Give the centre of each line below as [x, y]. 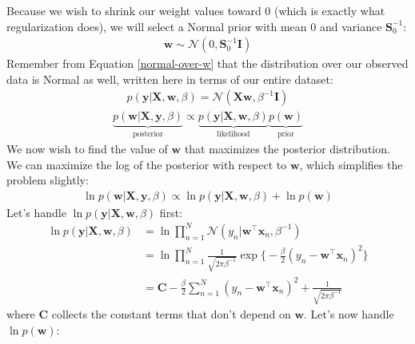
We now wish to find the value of [87, 148]
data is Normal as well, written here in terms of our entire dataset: [170, 79]
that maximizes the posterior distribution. [287, 148]
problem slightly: [48, 180]
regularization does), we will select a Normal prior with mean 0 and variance [194, 26]
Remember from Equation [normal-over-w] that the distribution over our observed [207, 63]
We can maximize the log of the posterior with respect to [147, 164]
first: [171, 212]
